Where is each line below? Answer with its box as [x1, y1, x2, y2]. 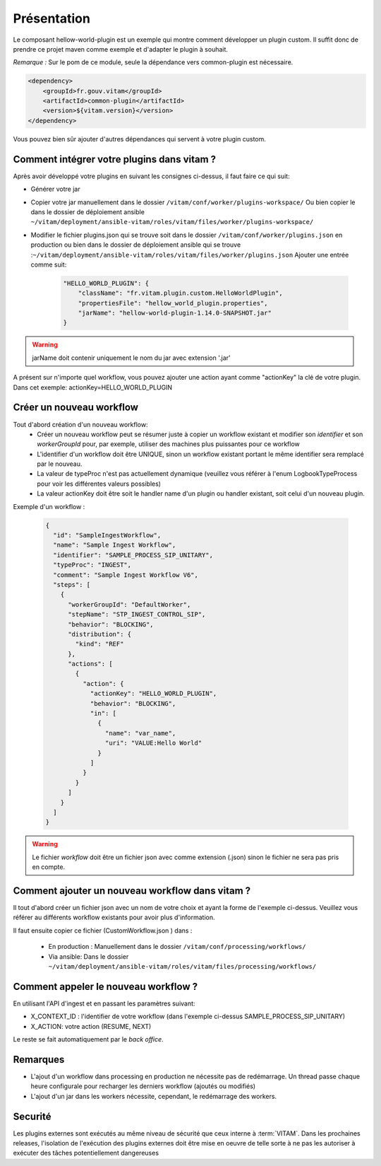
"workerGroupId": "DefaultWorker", [68, 600, 191, 608]
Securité [13, 1110, 52, 1122]
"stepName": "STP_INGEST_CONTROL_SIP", [68, 610, 206, 619]
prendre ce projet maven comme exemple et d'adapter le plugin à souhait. [13, 45, 229, 53]
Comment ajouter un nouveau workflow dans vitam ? [13, 885, 251, 897]
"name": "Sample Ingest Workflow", [53, 541, 176, 549]
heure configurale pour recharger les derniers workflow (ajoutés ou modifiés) [30, 1082, 256, 1090]
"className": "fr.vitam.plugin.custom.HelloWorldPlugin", [78, 289, 283, 297]
